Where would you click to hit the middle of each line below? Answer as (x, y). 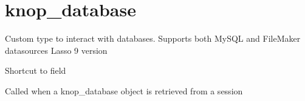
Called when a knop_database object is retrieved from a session (124, 90)
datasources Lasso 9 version (56, 50)
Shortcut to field (36, 70)
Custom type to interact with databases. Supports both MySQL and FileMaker (153, 38)
